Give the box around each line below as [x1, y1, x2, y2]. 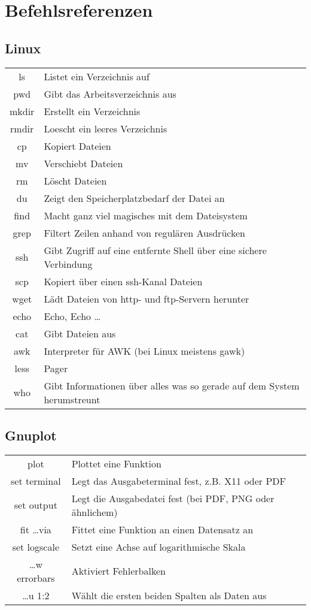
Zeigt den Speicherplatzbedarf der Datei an [44, 191, 225, 205]
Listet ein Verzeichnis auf [44, 69, 150, 83]
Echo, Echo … [44, 309, 101, 323]
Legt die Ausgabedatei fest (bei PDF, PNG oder [71, 491, 275, 505]
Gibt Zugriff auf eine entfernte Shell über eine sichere [44, 243, 267, 257]
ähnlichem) [71, 505, 118, 519]
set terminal [10, 473, 61, 488]
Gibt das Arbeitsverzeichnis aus [44, 86, 176, 101]
